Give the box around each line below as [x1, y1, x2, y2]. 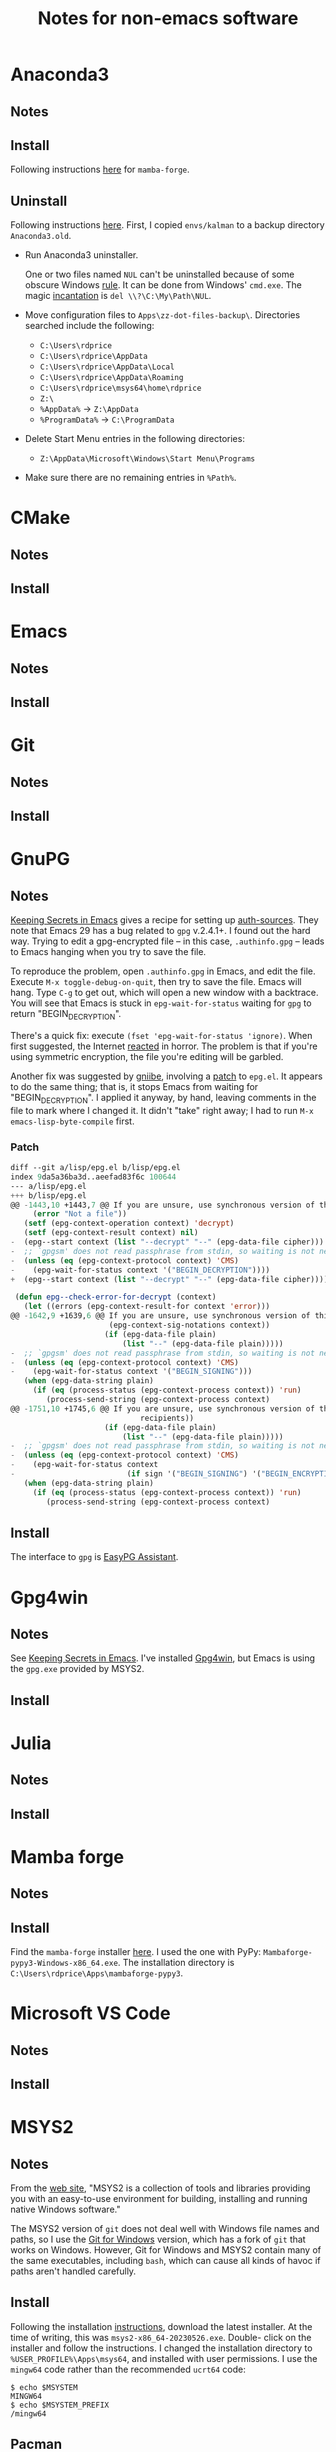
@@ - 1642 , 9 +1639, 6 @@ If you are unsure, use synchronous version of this [10, 1311, 333, 1321]
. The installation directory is [117, 1957, 235, 1969]
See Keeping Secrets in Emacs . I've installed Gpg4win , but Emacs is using [10, 1652, 316, 1664]
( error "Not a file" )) [32, 1209, 128, 1219]
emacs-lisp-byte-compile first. [10, 1115, 135, 1127]
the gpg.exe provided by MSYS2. [10, 1663, 145, 1675]
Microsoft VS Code [10, 2002, 171, 2025]
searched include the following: [24, 320, 155, 332]
